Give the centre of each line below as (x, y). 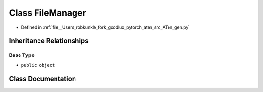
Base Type (22, 55)
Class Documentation (43, 79)
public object (38, 65)
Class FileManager (47, 13)
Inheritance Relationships (49, 41)
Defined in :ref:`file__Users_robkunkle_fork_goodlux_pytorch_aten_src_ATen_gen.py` (105, 27)
